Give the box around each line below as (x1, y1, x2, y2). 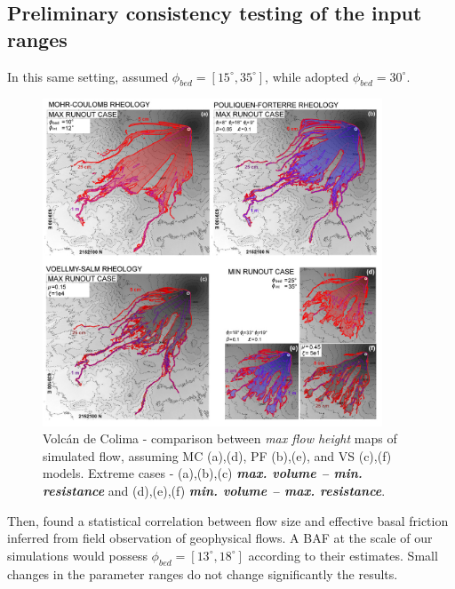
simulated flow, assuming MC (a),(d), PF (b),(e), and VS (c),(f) (43, 446, 392, 465)
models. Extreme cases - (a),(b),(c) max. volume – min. (43, 464, 363, 482)
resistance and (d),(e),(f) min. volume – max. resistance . (43, 481, 386, 499)
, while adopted (265, 67, 349, 85)
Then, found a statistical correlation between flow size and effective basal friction (7, 511, 449, 529)
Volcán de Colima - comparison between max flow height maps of (43, 429, 397, 448)
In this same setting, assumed (7, 67, 169, 85)
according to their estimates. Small (248, 545, 438, 564)
